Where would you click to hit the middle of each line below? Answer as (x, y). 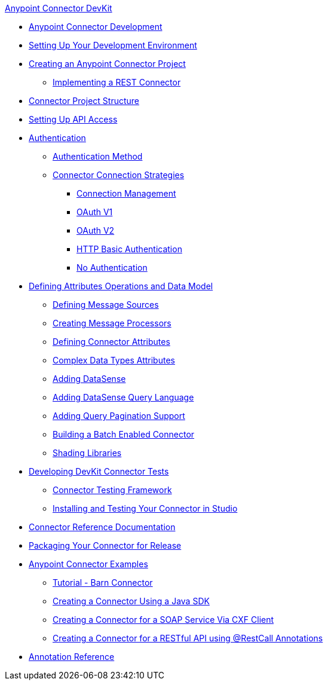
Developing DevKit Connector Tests (99, 471)
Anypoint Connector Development (96, 27)
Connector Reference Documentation (102, 527)
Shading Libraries (87, 453)
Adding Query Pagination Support (119, 416)
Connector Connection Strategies (119, 175)
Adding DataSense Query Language (123, 397)
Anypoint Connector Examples (88, 564)
